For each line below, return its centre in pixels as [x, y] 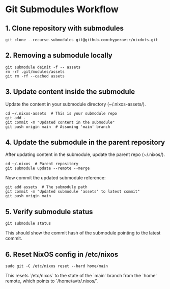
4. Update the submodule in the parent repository [85, 142]
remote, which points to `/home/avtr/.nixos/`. [52, 281]
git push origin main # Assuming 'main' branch [58, 127]
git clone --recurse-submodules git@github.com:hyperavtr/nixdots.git [82, 40]
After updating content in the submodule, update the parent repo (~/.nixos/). [85, 154]
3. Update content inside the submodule [70, 92]
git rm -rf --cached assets [35, 76]
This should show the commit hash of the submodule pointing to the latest [83, 233]
